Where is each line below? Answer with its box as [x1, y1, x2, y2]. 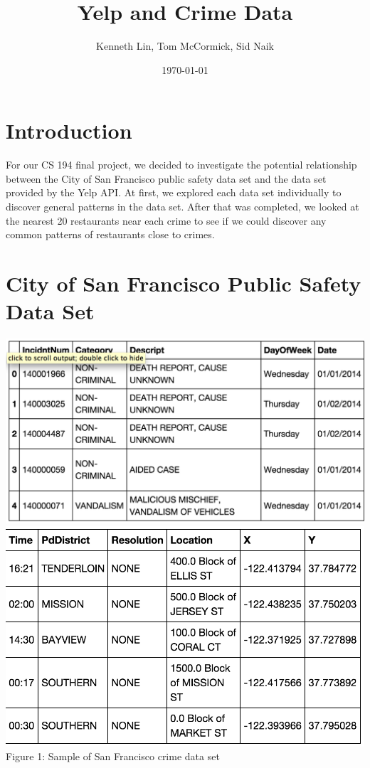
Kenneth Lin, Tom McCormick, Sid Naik [96, 38, 274, 53]
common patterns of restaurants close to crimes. [6, 227, 215, 242]
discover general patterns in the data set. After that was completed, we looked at [6, 199, 359, 214]
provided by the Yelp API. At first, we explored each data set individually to [6, 185, 342, 200]
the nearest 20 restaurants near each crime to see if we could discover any [6, 213, 327, 228]
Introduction [6, 116, 132, 145]
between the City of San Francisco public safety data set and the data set [6, 171, 327, 186]
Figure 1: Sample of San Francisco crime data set [6, 749, 220, 764]
